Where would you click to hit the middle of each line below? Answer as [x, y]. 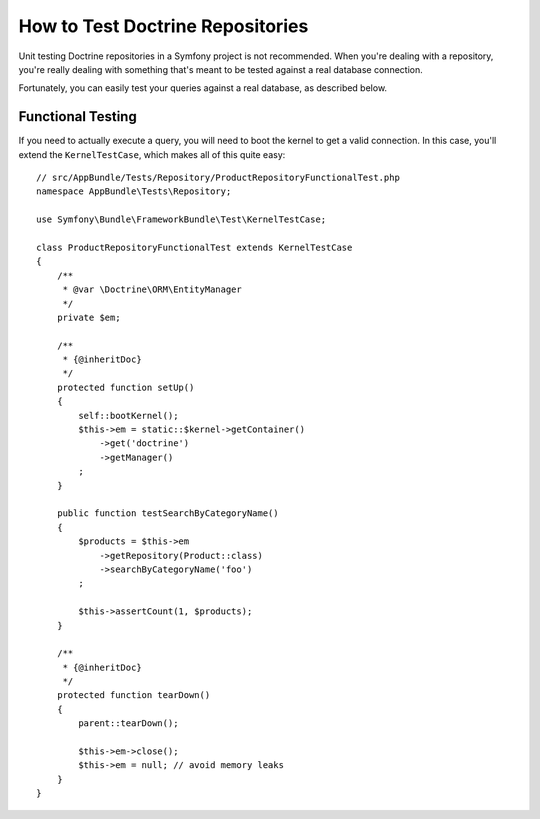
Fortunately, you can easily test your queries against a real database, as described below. [203, 88]
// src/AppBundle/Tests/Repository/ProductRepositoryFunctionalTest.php [218, 178]
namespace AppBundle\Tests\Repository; [134, 191]
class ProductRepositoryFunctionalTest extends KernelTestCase [194, 247]
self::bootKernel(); [128, 415]
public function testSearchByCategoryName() [167, 513]
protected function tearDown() [133, 695]
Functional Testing [77, 116]
